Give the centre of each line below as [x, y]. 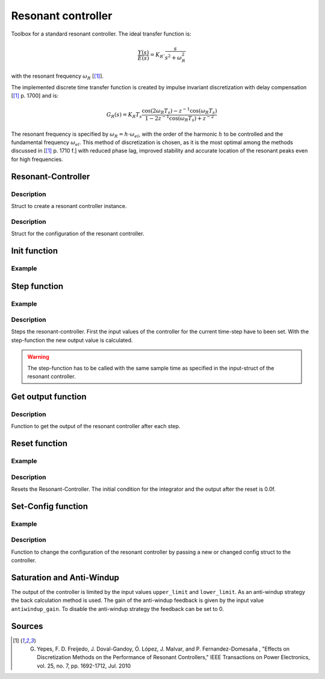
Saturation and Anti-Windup [65, 577]
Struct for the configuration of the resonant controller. [78, 234]
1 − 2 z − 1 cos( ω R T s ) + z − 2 [179, 118]
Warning [38, 357]
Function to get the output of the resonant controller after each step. [96, 426]
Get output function [49, 396]
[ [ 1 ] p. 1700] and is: [35, 95]
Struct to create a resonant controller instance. [69, 206]
